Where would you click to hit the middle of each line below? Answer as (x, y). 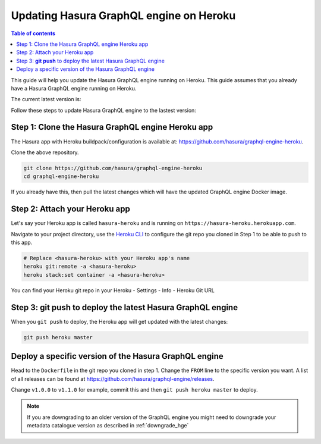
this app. (22, 243)
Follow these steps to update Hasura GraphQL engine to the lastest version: (103, 110)
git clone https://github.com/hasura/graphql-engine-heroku (113, 168)
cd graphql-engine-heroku (61, 176)
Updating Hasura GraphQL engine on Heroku (123, 15)
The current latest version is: (46, 99)
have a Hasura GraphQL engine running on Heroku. (74, 88)
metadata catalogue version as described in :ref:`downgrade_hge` (108, 426)
